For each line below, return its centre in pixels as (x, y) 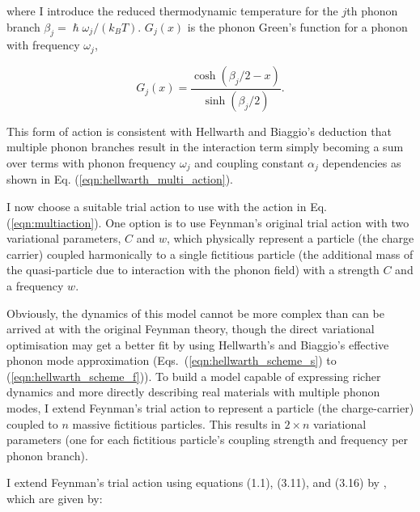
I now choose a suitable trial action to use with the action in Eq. (167, 206)
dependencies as (362, 162)
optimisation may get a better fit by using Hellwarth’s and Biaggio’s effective (198, 344)
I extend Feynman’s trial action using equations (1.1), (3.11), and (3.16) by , (197, 482)
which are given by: (55, 499)
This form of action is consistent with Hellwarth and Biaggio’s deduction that (199, 131)
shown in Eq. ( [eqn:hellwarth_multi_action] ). (120, 179)
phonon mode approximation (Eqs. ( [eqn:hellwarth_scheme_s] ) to (172, 360)
